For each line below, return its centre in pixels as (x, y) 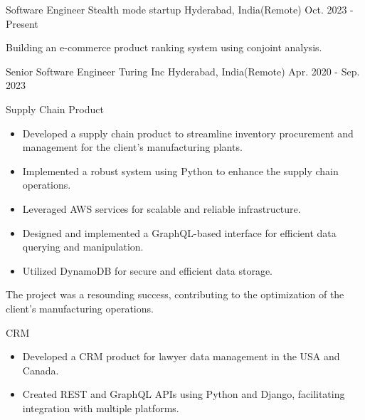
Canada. (41, 370)
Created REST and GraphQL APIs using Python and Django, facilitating (184, 394)
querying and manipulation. (83, 247)
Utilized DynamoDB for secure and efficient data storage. (148, 270)
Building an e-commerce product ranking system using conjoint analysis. (164, 47)
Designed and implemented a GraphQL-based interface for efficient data (179, 232)
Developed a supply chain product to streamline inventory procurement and (188, 133)
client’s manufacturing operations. (80, 308)
